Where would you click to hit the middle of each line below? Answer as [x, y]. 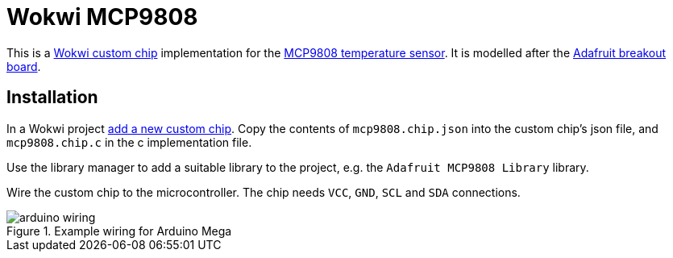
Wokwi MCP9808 [102, 17]
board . [24, 66]
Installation [52, 98]
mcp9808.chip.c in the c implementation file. [129, 142]
